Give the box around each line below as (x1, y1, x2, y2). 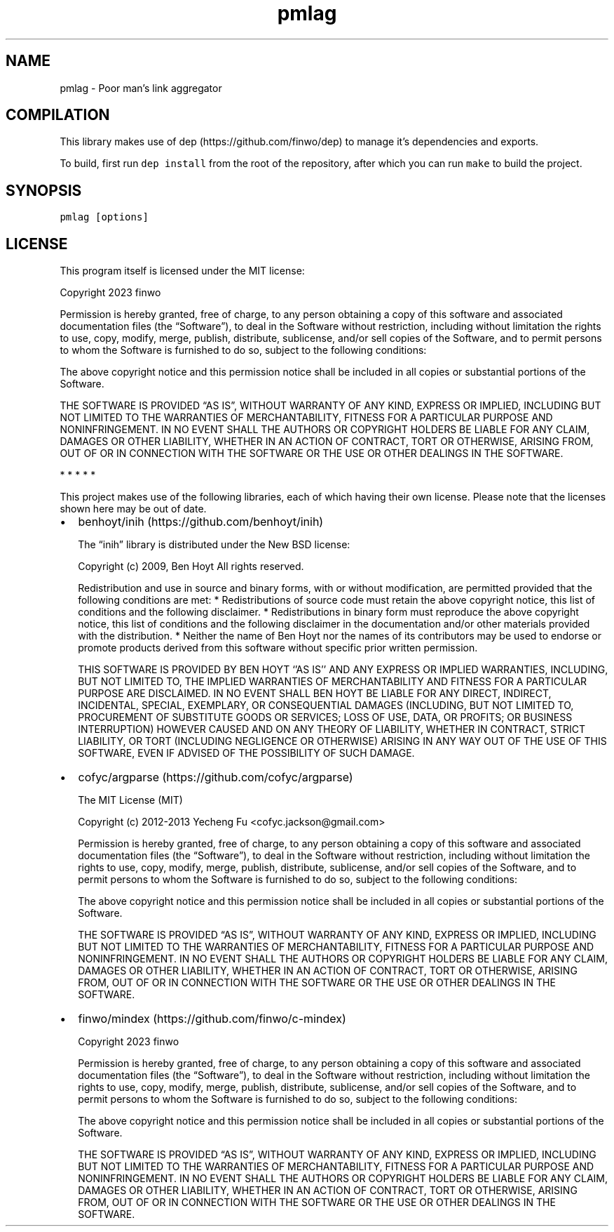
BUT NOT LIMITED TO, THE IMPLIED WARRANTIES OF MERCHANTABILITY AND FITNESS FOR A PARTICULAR (78, 675, 587, 688)
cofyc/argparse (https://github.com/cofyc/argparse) (78, 770, 353, 785)
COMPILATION (6, 106, 110, 124)
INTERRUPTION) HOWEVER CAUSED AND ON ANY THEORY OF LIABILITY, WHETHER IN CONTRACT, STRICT (78, 723, 585, 736)
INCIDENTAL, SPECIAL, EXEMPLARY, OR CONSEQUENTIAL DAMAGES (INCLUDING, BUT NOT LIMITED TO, (78, 699, 574, 712)
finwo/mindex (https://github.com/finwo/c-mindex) (78, 1012, 346, 1026)
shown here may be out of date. (60, 503, 207, 515)
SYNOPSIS (6, 181, 82, 199)
